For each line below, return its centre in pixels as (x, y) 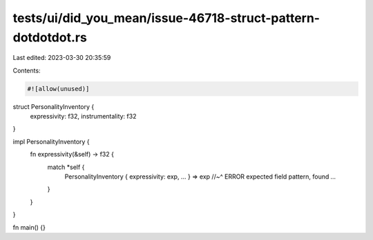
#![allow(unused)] (58, 89)
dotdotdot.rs (50, 37)
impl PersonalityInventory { (51, 141)
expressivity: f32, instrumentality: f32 (83, 117)
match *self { (66, 167)
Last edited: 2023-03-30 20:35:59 (62, 58)
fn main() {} (29, 227)
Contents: (27, 70)
